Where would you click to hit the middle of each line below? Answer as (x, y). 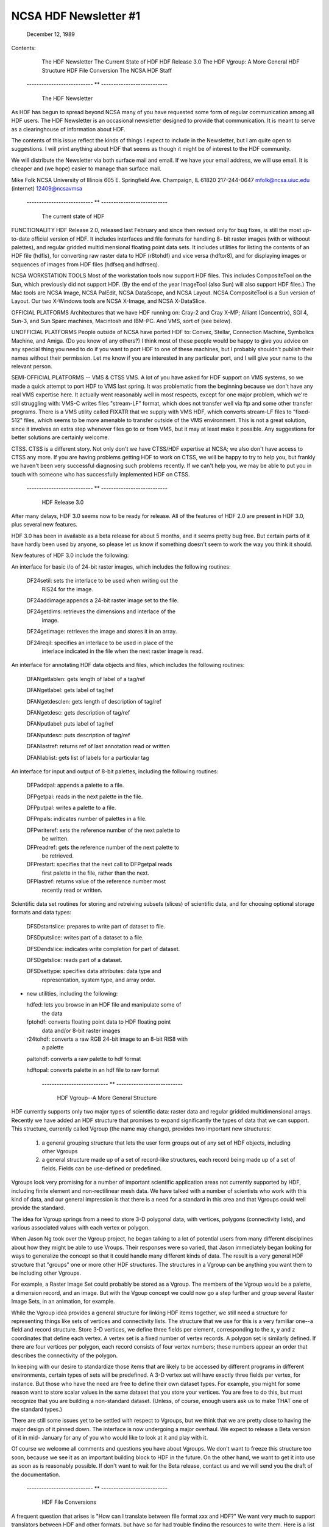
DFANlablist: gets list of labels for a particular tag (88, 757)
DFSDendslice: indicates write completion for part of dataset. (103, 949)
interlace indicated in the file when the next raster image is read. (122, 651)
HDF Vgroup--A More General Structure (107, 1098)
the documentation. (36, 1474)
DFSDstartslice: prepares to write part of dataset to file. (96, 926)
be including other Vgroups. (46, 1273)
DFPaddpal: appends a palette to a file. (75, 785)
